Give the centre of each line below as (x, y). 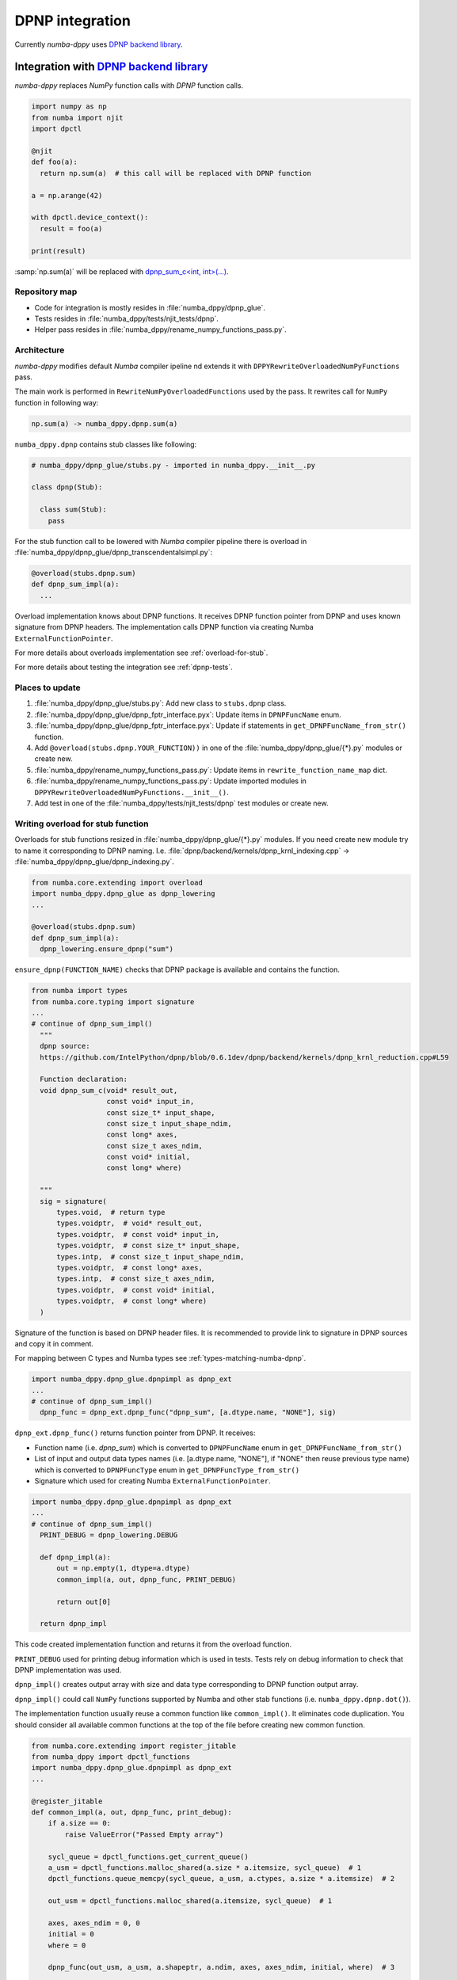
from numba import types (80, 991)
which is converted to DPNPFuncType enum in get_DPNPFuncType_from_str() (167, 1470)
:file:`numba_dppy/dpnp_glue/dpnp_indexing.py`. (94, 861)
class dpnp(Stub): (67, 487)
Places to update (48, 687)
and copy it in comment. (54, 1343)
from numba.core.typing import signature (113, 1001)
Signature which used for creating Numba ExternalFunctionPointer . (152, 1481)
